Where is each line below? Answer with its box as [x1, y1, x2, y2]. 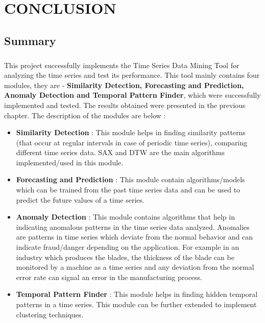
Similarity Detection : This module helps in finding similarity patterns [16, 127, 246, 138]
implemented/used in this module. [16, 157, 124, 167]
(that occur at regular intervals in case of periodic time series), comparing [16, 137, 248, 147]
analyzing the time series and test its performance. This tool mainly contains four [4, 70, 260, 80]
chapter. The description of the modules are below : [4, 110, 166, 120]
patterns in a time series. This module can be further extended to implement [16, 299, 257, 309]
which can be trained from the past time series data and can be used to [16, 184, 240, 195]
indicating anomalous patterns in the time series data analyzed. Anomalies [16, 221, 250, 232]
